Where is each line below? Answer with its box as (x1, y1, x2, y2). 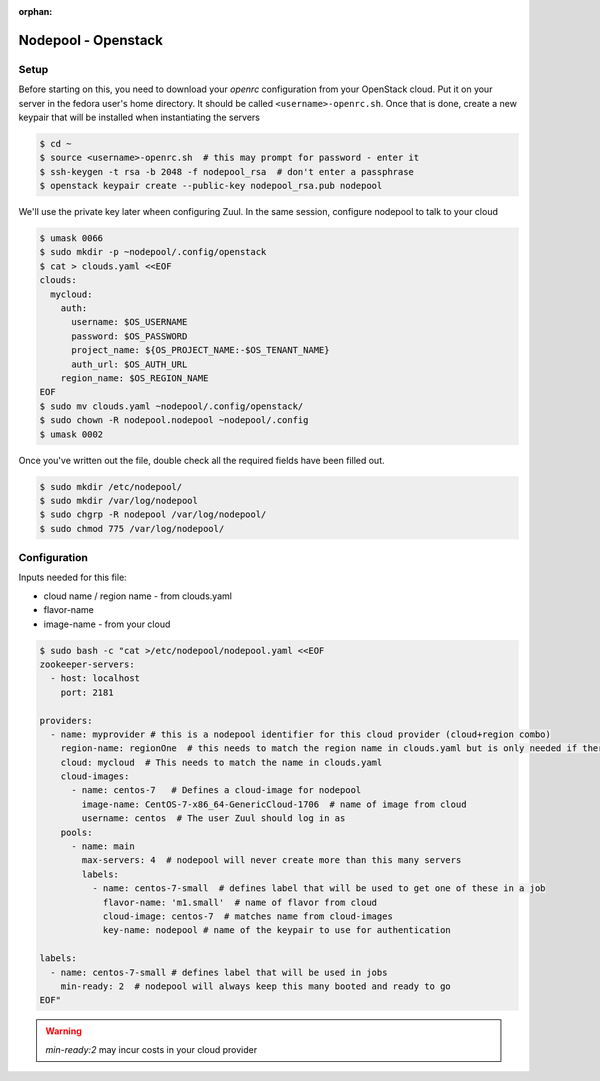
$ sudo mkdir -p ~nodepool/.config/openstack (39, 246, 267, 258)
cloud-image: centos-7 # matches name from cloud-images (102, 910, 394, 922)
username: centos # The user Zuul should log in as (81, 813, 346, 824)
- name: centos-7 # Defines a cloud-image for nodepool (71, 785, 362, 796)
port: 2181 (60, 686, 114, 698)
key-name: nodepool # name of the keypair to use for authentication (102, 925, 452, 936)
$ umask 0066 (39, 233, 104, 244)
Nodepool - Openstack (18, 31, 164, 49)
